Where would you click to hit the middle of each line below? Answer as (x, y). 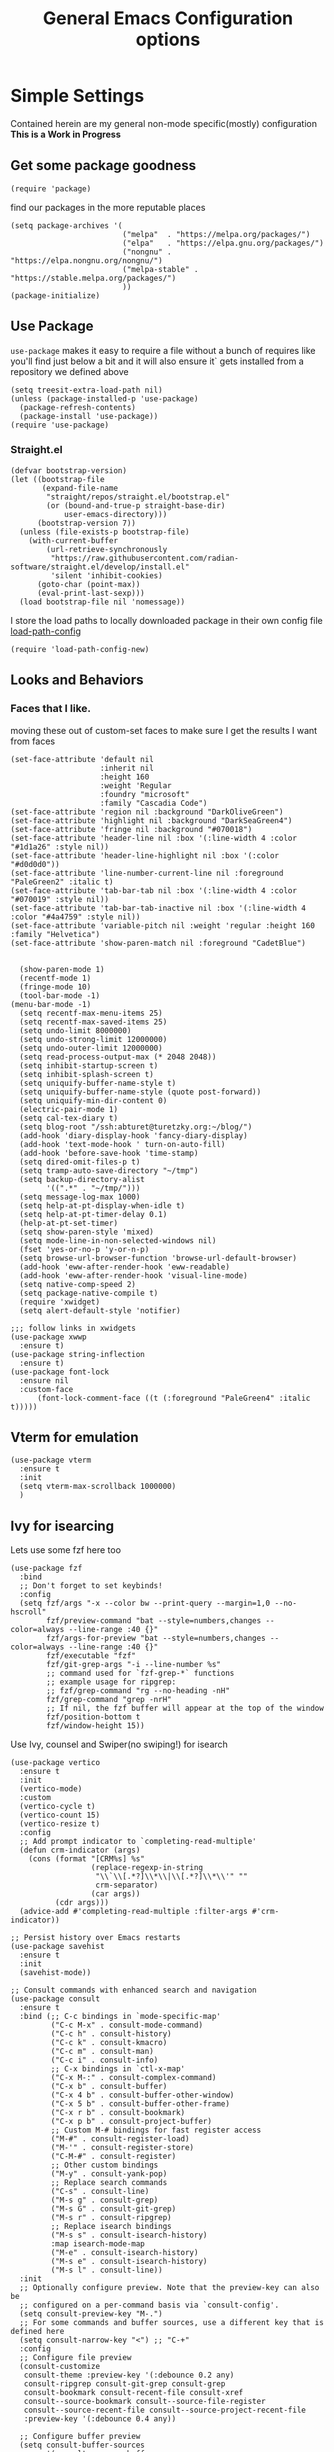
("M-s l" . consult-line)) (106, 2270)
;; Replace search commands (109, 2183)
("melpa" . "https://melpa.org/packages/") (216, 234)
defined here (37, 2332)
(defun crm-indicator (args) (80, 1850)
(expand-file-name (79, 488)
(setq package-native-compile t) (89, 1293)
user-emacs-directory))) (115, 514)
